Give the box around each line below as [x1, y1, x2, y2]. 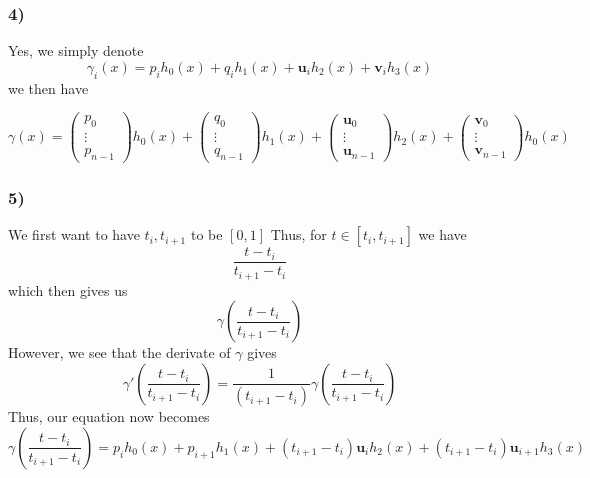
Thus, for [270, 224, 327, 245]
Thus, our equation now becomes [8, 406, 210, 427]
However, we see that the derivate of [8, 342, 231, 363]
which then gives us [8, 279, 128, 300]
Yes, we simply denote [8, 40, 144, 61]
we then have [8, 77, 89, 98]
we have [418, 224, 467, 245]
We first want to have [8, 224, 140, 245]
